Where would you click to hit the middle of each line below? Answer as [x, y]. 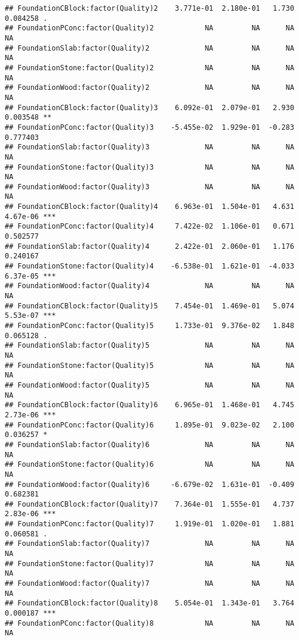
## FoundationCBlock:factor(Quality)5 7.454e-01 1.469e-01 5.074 [149, 306]
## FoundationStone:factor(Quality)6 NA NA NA [149, 465]
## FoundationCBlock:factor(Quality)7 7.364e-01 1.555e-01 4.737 [149, 504]
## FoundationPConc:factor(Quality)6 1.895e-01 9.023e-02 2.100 [149, 425]
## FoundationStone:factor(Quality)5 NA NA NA [149, 365]
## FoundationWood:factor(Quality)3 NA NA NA [149, 187]
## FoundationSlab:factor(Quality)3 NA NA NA [149, 147]
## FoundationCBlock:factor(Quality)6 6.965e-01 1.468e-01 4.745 [149, 405]
